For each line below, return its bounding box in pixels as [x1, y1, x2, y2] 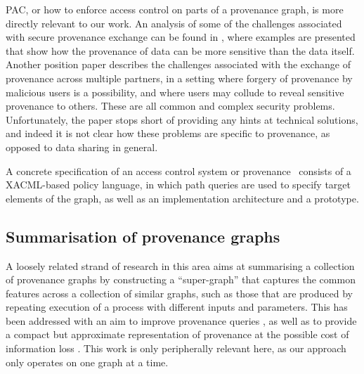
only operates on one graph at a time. [6, 354, 169, 369]
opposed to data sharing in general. [6, 139, 158, 154]
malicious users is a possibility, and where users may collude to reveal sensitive [6, 84, 344, 99]
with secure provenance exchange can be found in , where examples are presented [6, 30, 356, 44]
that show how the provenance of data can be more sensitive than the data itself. [6, 43, 355, 58]
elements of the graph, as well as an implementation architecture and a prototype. [6, 191, 359, 205]
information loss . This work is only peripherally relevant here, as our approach [6, 341, 346, 356]
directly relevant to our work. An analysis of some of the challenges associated [6, 15, 342, 30]
